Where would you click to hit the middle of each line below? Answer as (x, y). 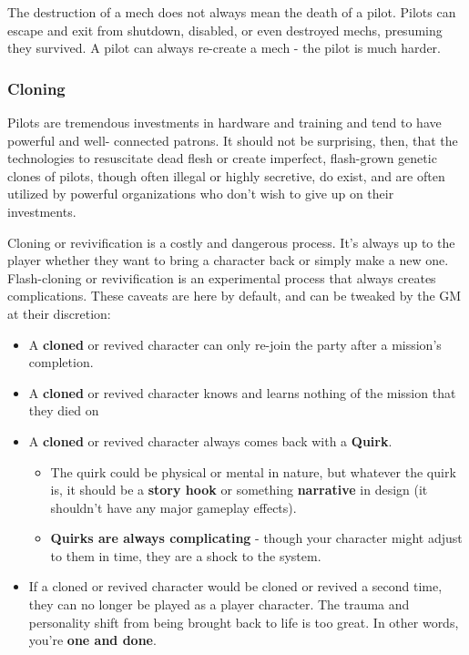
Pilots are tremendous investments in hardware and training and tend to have (224, 122)
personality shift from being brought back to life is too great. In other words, (244, 622)
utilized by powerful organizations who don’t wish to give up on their (201, 194)
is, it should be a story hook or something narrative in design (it (239, 490)
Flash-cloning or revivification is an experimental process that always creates (222, 277)
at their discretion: (59, 313)
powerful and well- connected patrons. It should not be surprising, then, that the (233, 140)
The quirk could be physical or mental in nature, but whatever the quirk (253, 471)
